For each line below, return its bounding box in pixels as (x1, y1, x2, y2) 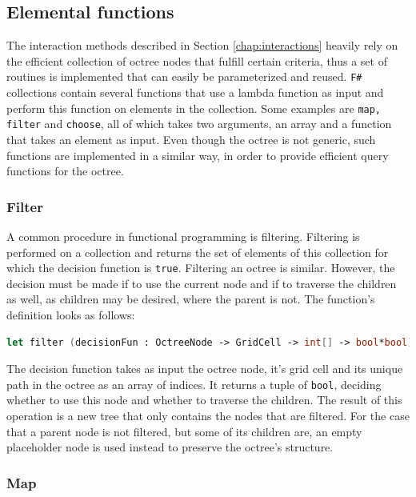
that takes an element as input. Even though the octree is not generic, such (6, 130, 376, 147)
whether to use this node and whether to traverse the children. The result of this (6, 391, 402, 408)
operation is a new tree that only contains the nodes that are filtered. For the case (6, 407, 410, 424)
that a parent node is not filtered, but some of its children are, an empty (6, 423, 362, 439)
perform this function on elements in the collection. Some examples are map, (6, 99, 382, 116)
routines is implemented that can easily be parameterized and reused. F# (6, 68, 362, 85)
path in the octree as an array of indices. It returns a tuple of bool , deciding (6, 375, 382, 392)
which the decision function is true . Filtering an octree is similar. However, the (6, 259, 395, 276)
